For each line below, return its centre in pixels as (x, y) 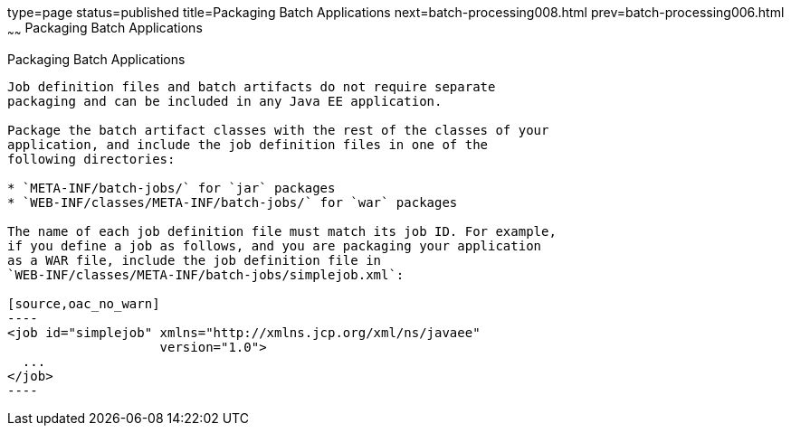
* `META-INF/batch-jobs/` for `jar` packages (172, 188)
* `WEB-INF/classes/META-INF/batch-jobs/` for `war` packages (233, 202)
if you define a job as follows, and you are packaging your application (275, 245)
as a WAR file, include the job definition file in (195, 260)
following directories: (91, 159)
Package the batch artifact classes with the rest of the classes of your (278, 130)
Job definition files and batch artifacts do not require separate (252, 86)
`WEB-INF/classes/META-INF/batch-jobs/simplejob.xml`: (206, 274)
